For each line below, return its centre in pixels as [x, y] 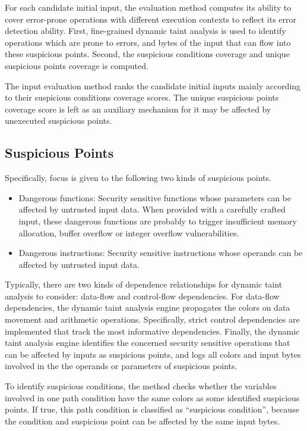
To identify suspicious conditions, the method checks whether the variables [141, 386]
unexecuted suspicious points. [58, 121]
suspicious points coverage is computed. [77, 65]
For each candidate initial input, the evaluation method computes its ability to [148, 7]
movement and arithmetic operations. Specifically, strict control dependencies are [152, 319]
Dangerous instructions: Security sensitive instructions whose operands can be [161, 253]
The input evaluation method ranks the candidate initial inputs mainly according [153, 85]
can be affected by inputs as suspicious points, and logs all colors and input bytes [153, 354]
